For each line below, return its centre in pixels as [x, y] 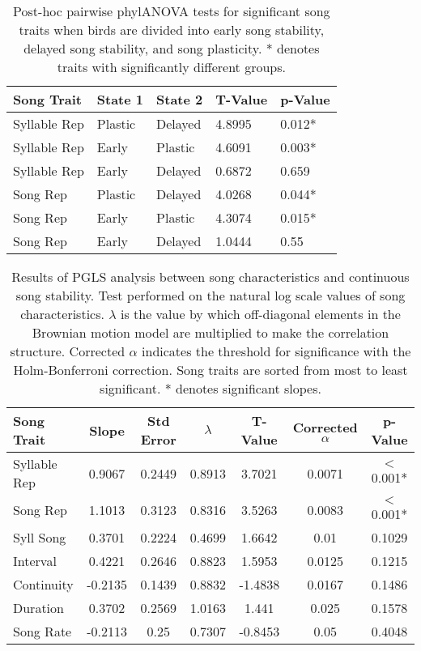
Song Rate [43, 631]
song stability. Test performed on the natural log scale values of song [210, 295]
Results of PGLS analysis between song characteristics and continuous [210, 277]
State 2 [180, 99]
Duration [38, 608]
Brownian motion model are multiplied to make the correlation [210, 332]
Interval [35, 561]
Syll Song [40, 537]
